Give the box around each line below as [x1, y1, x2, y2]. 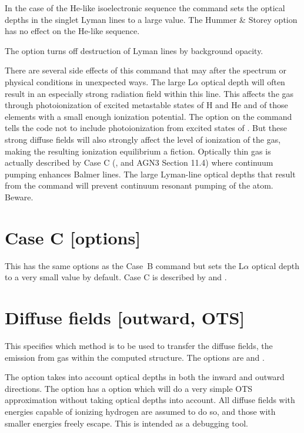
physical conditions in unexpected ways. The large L [5, 75, 193, 88]
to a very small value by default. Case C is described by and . [5, 271, 227, 283]
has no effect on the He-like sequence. [5, 25, 140, 37]
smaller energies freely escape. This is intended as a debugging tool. [5, 417, 248, 429]
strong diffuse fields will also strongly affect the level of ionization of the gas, [5, 133, 281, 145]
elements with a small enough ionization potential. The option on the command [5, 110, 292, 122]
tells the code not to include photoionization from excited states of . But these [5, 122, 288, 134]
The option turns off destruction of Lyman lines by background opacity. [5, 44, 263, 56]
